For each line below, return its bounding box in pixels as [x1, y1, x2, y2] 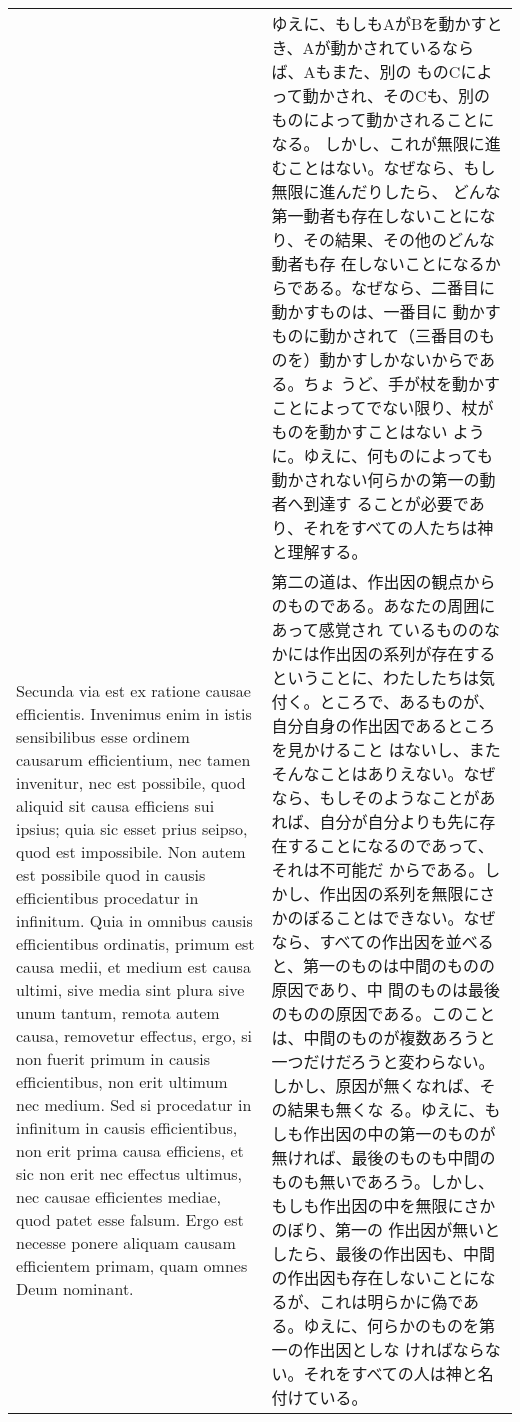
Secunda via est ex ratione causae [16, 678, 251, 702]
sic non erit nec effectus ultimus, [16, 1161, 243, 1185]
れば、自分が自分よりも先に [271, 810, 480, 833]
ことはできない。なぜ [335, 906, 496, 929]
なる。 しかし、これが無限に [271, 132, 485, 155]
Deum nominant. [16, 1276, 134, 1300]
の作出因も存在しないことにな [271, 1266, 496, 1289]
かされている [346, 36, 442, 59]
